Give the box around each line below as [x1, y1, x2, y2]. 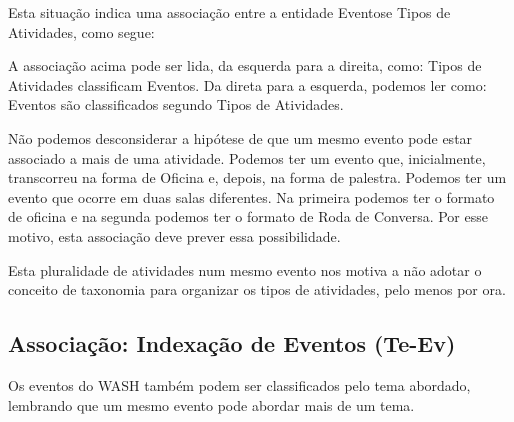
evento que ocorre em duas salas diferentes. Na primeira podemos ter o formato [8, 186, 495, 207]
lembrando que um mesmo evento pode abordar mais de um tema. [8, 394, 415, 415]
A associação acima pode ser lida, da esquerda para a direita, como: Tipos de [8, 55, 482, 76]
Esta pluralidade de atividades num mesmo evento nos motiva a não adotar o [8, 259, 482, 280]
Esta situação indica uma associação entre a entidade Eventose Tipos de [8, 2, 451, 22]
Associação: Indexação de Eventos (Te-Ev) [8, 328, 456, 359]
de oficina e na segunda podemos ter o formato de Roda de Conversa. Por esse [8, 206, 488, 227]
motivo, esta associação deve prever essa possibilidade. [8, 225, 341, 246]
